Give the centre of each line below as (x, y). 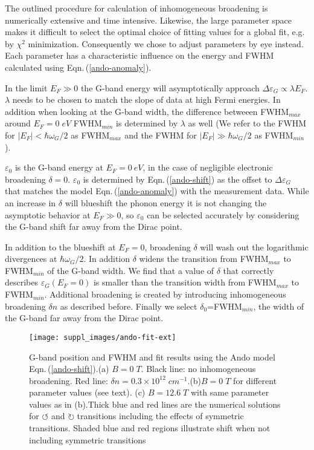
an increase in (30, 202)
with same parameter (230, 392)
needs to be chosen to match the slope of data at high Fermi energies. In (146, 99)
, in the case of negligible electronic (208, 167)
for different (255, 380)
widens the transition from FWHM (204, 259)
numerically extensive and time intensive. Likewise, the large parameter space (149, 20)
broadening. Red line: (69, 380)
